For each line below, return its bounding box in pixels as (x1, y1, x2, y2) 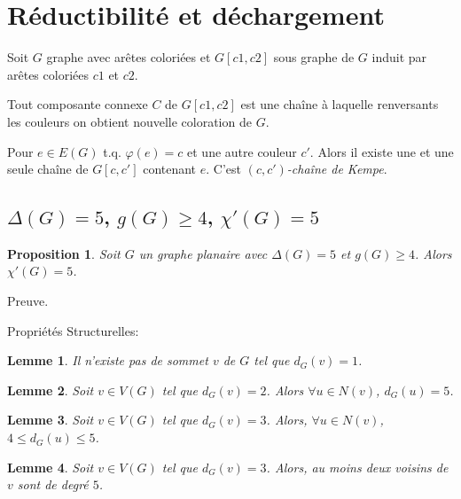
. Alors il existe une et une (309, 142, 454, 160)
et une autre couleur (187, 142, 297, 160)
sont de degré (17, 475, 89, 494)
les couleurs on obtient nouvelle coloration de (7, 112, 252, 130)
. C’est (206, 160, 241, 178)
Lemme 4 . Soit (7, 457, 94, 476)
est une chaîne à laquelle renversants (240, 95, 439, 113)
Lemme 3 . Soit (7, 410, 94, 429)
